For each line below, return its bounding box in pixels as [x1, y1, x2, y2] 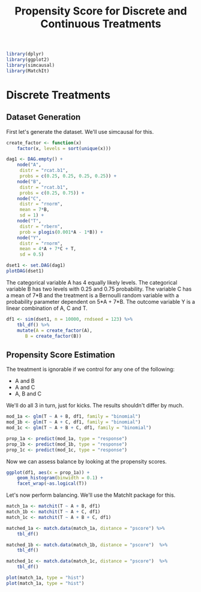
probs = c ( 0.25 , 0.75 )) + [19, 190, 85, 196]
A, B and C [14, 390, 42, 397]
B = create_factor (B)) [25, 333, 82, 339]
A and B [14, 377, 35, 385]
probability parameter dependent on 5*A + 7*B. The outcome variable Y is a [6, 298, 196, 305]
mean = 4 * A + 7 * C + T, [19, 246, 77, 252]
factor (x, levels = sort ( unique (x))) [17, 145, 112, 151]
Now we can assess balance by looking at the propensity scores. [6, 458, 167, 465]
